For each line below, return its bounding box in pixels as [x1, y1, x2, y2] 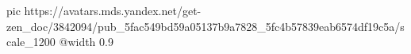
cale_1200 [6, 33, 56, 50]
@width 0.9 [59, 33, 113, 50]
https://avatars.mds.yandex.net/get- [24, 2, 202, 18]
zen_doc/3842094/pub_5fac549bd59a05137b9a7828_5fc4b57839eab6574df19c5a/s [6, 17, 405, 34]
